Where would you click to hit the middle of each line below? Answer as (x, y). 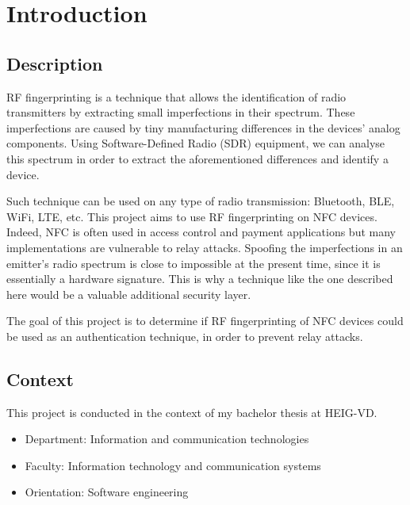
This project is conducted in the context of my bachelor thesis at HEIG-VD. (192, 412)
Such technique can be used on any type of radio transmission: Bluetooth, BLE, (201, 201)
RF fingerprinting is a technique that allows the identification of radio (176, 96)
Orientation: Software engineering (107, 492)
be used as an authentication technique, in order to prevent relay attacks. (185, 336)
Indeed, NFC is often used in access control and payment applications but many (201, 232)
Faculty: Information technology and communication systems (173, 465)
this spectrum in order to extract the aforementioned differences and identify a (197, 158)
